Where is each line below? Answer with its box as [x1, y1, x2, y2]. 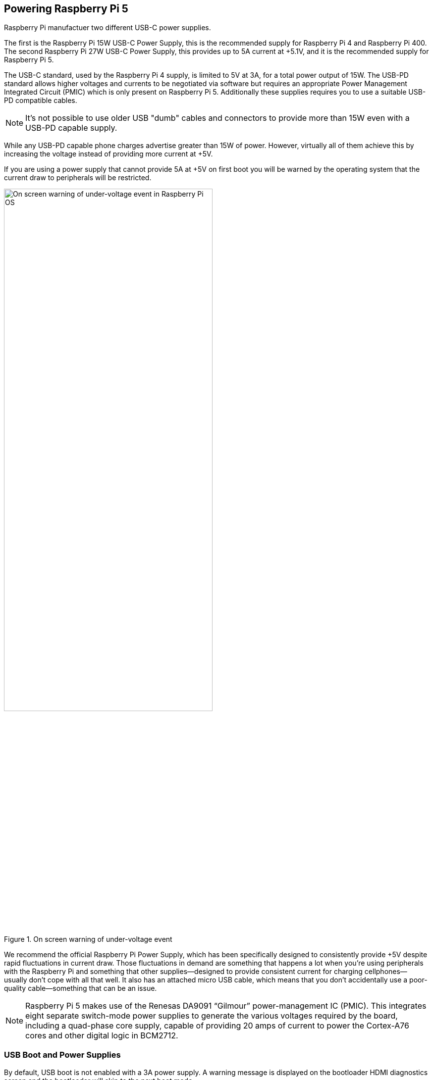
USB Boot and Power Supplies [4, 1050, 121, 1060]
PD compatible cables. [4, 96, 77, 105]
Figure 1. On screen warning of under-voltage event [4, 934, 172, 943]
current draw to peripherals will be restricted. [4, 173, 152, 182]
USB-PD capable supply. [25, 123, 117, 133]
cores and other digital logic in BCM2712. [25, 1030, 178, 1040]
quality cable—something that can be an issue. [4, 983, 157, 992]
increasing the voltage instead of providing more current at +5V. [4, 150, 213, 158]
